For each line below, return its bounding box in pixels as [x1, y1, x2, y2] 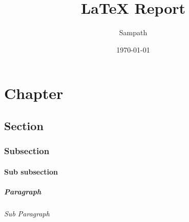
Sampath [119, 27, 148, 38]
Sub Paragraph [4, 208, 50, 218]
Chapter [4, 83, 64, 104]
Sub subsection [4, 166, 58, 177]
